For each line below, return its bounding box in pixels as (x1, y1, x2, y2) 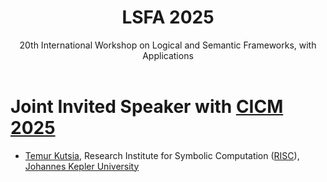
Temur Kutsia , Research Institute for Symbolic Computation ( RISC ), (24, 149, 300, 161)
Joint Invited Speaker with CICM (10, 95, 284, 118)
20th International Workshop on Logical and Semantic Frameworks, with (19, 39, 317, 51)
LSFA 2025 (121, 6, 215, 29)
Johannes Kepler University (24, 160, 140, 172)
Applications (142, 49, 194, 61)
